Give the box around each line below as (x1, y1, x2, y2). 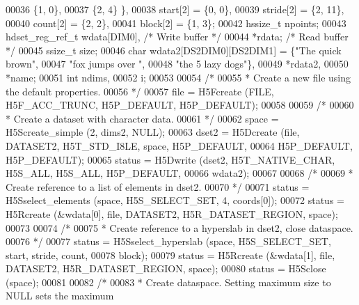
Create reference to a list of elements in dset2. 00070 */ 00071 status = (6, 179, 310, 194)
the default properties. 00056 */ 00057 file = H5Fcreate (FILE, (6, 84, 274, 98)
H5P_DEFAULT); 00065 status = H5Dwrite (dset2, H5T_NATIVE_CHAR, (6, 152, 335, 166)
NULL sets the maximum (6, 288, 114, 303)
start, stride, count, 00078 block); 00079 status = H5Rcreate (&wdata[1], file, (6, 247, 335, 262)
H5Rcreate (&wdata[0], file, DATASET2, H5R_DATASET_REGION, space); (6, 206, 338, 221)
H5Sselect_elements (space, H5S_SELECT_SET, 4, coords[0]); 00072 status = (6, 193, 344, 208)
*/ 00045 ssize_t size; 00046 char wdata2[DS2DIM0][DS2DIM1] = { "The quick (6, 42, 342, 57)
